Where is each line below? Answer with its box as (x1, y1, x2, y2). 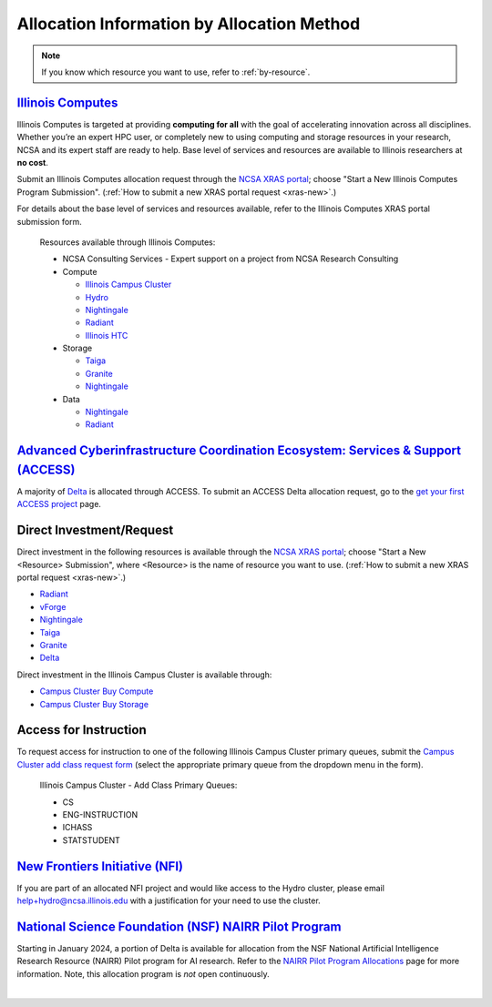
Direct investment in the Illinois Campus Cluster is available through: (16, 669, 272, 680)
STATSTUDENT (62, 834, 120, 846)
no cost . (16, 158, 49, 168)
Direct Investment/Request (16, 523, 174, 538)
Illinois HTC (85, 330, 128, 341)
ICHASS (62, 822, 93, 833)
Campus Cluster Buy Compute (39, 686, 154, 697)
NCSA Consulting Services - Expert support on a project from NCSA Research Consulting (62, 253, 399, 264)
